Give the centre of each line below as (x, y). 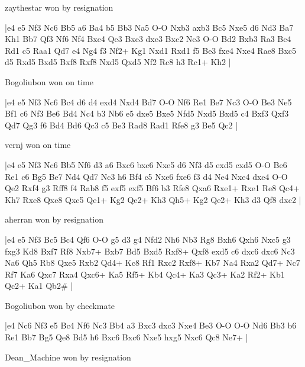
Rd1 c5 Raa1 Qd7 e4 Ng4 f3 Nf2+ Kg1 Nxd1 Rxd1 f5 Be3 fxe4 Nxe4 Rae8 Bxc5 (151, 50)
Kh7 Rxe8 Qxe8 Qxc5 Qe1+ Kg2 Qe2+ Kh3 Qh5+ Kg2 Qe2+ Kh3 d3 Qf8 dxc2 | (153, 199)
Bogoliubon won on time (49, 81)
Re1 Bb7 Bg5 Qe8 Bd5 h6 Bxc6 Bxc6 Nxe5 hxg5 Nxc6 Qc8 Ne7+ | (126, 337)
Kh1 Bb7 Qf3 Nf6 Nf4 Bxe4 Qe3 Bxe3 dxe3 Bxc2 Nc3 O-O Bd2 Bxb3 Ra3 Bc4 (148, 39)
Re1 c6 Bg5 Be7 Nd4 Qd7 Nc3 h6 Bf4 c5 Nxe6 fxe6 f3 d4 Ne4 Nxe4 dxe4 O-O (146, 176)
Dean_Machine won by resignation (68, 357)
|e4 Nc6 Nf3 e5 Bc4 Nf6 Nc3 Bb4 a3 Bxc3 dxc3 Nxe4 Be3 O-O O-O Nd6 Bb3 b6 (151, 325)
